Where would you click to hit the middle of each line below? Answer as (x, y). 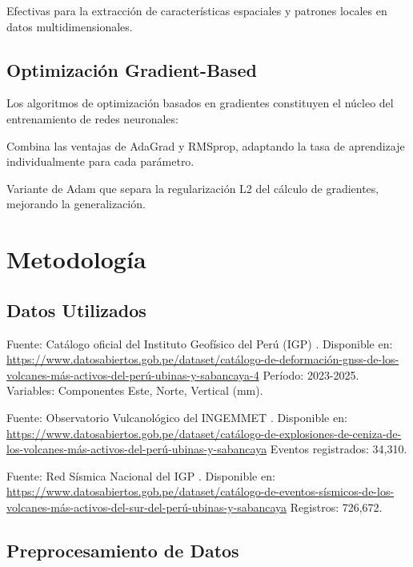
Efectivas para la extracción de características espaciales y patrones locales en (197, 10)
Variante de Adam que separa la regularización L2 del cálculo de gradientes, (193, 188)
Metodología (76, 259)
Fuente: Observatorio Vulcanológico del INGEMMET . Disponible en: (177, 417)
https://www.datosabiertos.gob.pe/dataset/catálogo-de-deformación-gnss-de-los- (203, 359)
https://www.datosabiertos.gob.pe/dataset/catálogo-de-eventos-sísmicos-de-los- (200, 491)
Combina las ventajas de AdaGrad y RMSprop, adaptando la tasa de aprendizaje (206, 145)
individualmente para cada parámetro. (100, 161)
